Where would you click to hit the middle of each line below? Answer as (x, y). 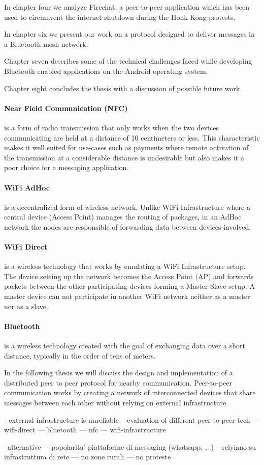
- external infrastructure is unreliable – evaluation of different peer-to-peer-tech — (132, 419)
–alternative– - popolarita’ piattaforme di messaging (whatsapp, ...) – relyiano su (130, 446)
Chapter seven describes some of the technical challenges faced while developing (128, 61)
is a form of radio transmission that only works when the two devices (111, 127)
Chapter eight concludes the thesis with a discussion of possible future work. (123, 88)
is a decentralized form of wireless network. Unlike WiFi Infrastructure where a (127, 207)
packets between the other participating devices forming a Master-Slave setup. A (129, 286)
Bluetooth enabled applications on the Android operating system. (106, 71)
